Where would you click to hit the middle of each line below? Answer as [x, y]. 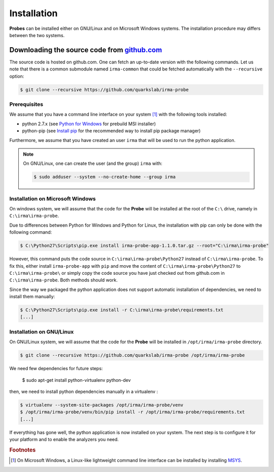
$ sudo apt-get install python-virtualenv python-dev [77, 380]
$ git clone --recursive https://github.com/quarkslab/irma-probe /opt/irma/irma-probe [132, 355]
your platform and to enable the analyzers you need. [64, 440]
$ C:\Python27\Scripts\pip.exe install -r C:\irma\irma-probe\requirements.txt [122, 310]
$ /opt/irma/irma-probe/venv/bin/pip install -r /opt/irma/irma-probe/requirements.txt [132, 412]
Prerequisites [26, 104]
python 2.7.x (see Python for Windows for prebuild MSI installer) [89, 124]
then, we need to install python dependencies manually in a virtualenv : [84, 391]
